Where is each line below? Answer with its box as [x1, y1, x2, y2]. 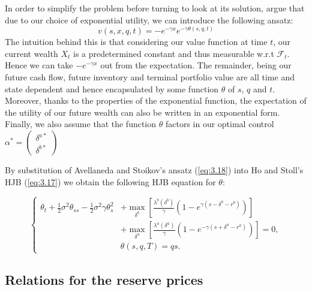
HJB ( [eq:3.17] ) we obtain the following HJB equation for [5, 175, 216, 188]
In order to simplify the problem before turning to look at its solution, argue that [5, 2, 305, 14]
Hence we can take [5, 59, 73, 71]
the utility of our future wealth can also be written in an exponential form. [5, 106, 280, 118]
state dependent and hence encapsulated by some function [5, 82, 219, 95]
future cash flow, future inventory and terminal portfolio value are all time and [5, 70, 295, 83]
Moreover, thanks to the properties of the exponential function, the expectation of [5, 94, 307, 107]
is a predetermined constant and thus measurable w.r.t [73, 47, 274, 59]
